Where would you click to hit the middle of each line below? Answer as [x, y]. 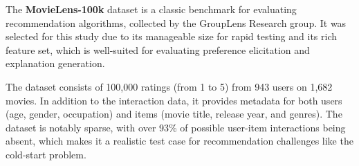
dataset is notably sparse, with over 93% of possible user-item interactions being [176, 127]
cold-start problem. [46, 154]
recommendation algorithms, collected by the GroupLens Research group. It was [176, 22]
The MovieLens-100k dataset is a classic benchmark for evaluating [151, 9]
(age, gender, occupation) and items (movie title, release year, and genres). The [174, 114]
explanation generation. [55, 63]
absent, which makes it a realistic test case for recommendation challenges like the [179, 141]
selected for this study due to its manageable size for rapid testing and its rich [172, 36]
